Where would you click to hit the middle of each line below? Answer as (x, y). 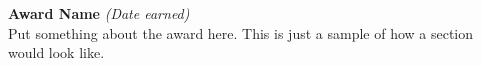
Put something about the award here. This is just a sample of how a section (241, 32)
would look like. (56, 52)
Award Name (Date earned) (99, 13)
